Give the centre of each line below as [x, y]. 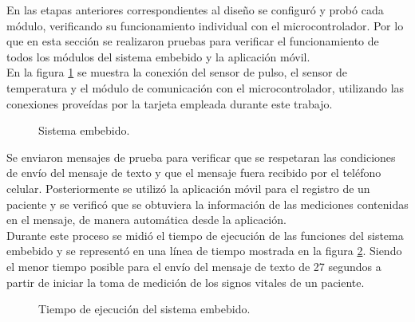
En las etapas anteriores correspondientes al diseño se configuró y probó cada [195, 10]
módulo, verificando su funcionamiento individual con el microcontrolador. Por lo [205, 25]
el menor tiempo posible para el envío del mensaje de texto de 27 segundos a [194, 266]
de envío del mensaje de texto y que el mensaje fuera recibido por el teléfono [194, 173]
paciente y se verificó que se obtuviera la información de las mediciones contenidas [207, 204]
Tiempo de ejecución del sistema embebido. [144, 309]
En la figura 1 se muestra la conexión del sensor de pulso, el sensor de [177, 72]
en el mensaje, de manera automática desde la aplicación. [146, 220]
